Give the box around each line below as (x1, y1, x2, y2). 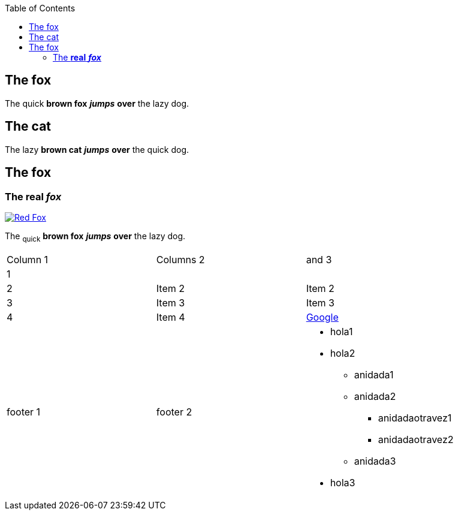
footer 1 (7, 405, 41, 418)
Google (306, 311, 339, 323)
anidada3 (354, 454, 396, 467)
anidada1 (354, 368, 394, 381)
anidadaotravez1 (378, 411, 452, 424)
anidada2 (354, 390, 396, 402)
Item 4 (156, 311, 185, 323)
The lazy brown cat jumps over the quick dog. (5, 144, 189, 155)
